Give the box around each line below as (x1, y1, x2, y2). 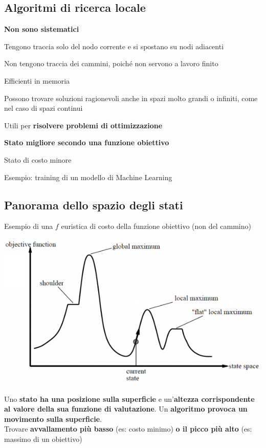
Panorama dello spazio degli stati (4, 197, 183, 212)
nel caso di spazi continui (4, 103, 83, 113)
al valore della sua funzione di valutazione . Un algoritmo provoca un (4, 403, 248, 414)
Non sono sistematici (4, 24, 79, 34)
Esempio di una (4, 221, 53, 231)
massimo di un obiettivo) (4, 433, 82, 444)
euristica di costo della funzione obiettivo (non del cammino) (61, 221, 251, 231)
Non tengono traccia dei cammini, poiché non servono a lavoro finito (4, 58, 218, 69)
